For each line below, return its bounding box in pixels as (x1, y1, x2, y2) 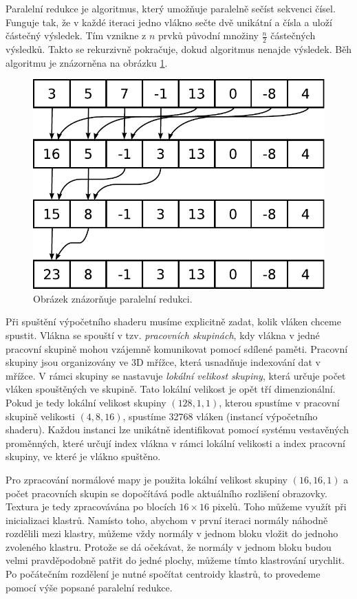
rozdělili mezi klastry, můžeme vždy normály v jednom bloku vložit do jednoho (6, 526, 338, 541)
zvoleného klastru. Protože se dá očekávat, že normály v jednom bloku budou (6, 539, 332, 554)
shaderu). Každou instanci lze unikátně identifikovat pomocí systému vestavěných (6, 422, 349, 437)
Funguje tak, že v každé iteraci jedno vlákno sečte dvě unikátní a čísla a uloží (6, 14, 332, 29)
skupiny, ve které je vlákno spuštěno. (6, 449, 161, 464)
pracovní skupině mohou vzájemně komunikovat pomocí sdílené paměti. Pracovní (6, 341, 348, 356)
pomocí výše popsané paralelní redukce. (6, 580, 173, 594)
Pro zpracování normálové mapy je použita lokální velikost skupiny (6, 472, 288, 486)
